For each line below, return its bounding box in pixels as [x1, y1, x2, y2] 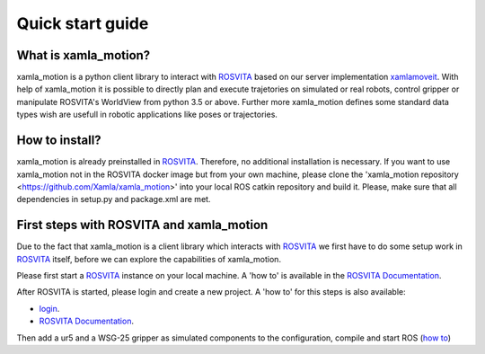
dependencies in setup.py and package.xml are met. [16, 194, 211, 205]
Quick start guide [16, 13, 149, 33]
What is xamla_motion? [16, 48, 151, 63]
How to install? [16, 133, 102, 148]
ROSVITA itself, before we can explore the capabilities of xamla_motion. [16, 253, 282, 264]
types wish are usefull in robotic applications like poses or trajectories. [16, 109, 278, 120]
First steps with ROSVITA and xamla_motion [16, 217, 269, 233]
